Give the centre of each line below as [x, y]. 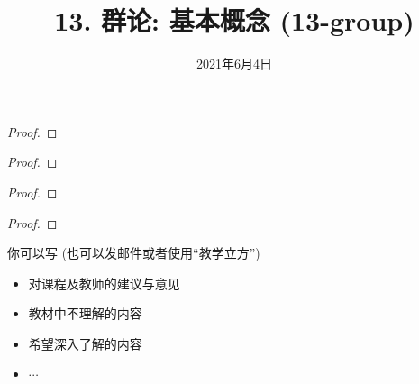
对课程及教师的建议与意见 [104, 283]
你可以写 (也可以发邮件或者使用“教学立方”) [134, 253]
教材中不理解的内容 [85, 313]
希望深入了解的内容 [85, 343]
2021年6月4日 [234, 64]
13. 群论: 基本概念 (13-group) [234, 20]
